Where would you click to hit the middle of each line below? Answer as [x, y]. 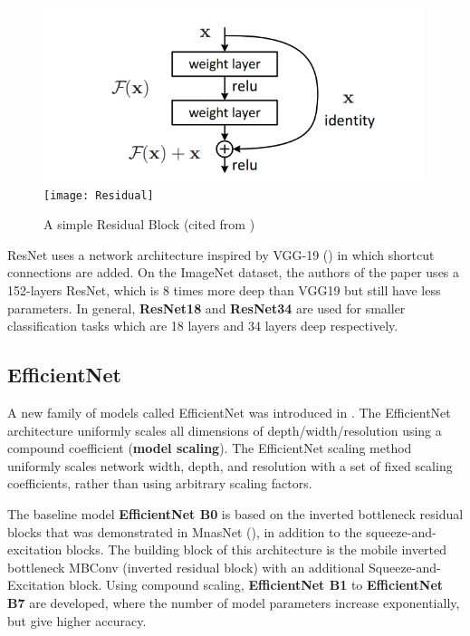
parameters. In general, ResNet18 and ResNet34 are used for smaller [206, 308]
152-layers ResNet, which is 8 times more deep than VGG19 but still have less [224, 290]
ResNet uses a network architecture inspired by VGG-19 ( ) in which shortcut [221, 254]
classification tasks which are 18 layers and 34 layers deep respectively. [203, 326]
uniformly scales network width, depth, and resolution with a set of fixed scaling [230, 465]
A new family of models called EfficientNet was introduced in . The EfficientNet [229, 413]
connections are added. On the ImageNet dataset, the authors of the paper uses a [234, 272]
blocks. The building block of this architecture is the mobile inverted [256, 549]
